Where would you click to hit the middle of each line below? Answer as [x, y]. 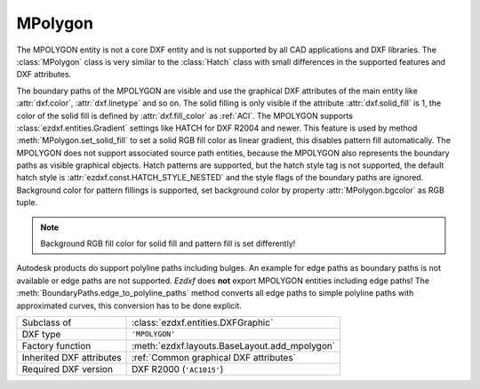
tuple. [27, 202]
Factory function [56, 345]
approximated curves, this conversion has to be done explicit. [129, 306]
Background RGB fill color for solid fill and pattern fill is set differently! [168, 243]
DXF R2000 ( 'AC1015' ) [177, 369]
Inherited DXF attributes [72, 357]
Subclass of [47, 322]
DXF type [41, 334]
